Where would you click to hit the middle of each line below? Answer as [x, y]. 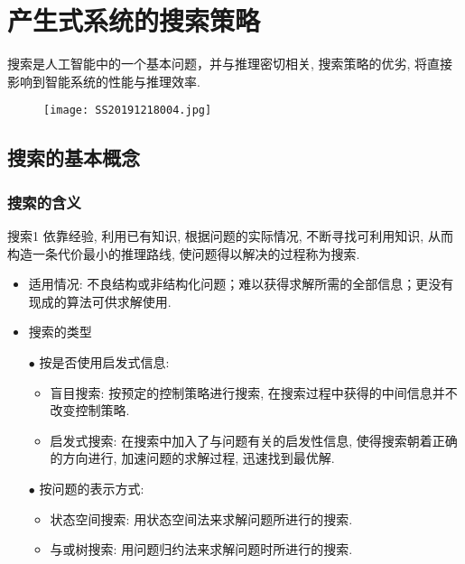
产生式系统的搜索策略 [134, 20]
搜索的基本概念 [74, 157]
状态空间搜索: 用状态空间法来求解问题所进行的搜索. [201, 518]
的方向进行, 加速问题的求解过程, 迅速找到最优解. [192, 458]
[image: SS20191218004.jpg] [128, 111]
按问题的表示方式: [92, 488]
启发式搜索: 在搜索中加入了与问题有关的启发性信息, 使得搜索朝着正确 [254, 440]
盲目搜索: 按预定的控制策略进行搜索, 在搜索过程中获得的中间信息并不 [254, 392]
